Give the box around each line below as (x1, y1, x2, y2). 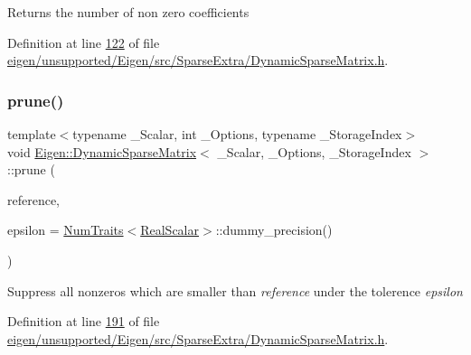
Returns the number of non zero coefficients (7, 3, 250, 21)
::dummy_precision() (215, 220, 333, 239)
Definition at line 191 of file (7, 312, 160, 331)
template (7, 125, 56, 143)
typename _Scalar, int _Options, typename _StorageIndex (72, 125, 402, 143)
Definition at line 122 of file (7, 33, 160, 51)
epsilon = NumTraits (7, 220, 124, 239)
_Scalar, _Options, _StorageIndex (217, 142, 411, 161)
